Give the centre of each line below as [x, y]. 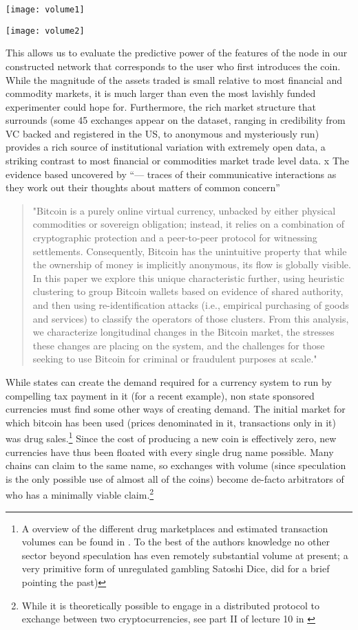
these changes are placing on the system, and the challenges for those [179, 345]
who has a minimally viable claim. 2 [80, 494]
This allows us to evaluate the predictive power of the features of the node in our [177, 53]
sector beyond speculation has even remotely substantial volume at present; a [185, 555]
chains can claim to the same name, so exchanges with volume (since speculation [176, 465]
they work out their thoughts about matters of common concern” [143, 187]
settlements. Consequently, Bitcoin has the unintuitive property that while [190, 251]
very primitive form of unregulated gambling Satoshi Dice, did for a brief [176, 568]
